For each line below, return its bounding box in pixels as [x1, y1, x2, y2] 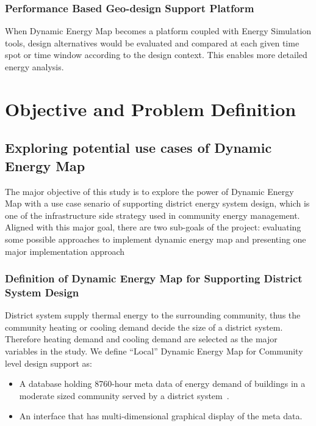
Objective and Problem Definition [5, 96, 296, 121]
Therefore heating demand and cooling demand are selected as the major [5, 332, 278, 345]
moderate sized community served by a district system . [19, 389, 229, 402]
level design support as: [5, 356, 92, 369]
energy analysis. [5, 61, 64, 73]
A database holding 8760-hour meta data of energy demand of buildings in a [19, 377, 306, 390]
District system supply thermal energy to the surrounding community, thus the [5, 309, 301, 321]
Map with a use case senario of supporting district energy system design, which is [5, 197, 310, 210]
